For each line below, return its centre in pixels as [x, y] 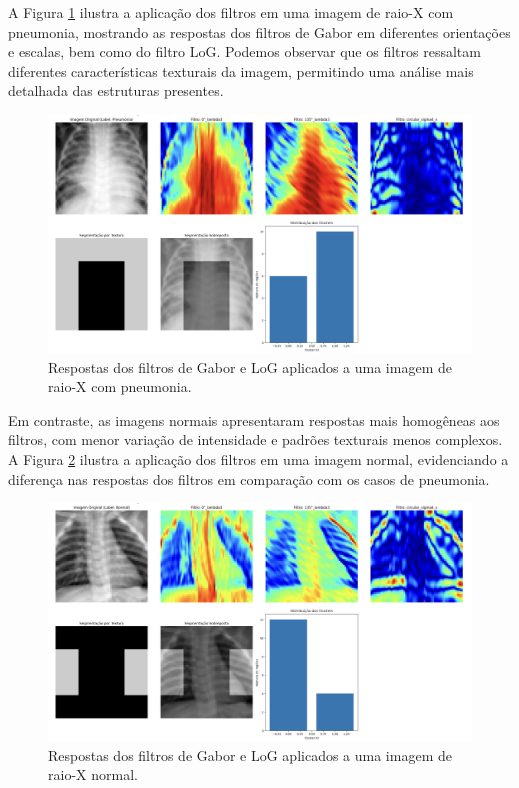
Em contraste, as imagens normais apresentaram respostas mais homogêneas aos [254, 419]
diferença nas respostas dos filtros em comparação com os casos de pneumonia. [249, 478]
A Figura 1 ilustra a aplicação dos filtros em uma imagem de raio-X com [231, 12]
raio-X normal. [93, 774]
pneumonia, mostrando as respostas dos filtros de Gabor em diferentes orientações [259, 31]
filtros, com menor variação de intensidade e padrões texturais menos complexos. [255, 439]
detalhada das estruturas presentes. [116, 90]
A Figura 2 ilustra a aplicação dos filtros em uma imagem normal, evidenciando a [258, 459]
